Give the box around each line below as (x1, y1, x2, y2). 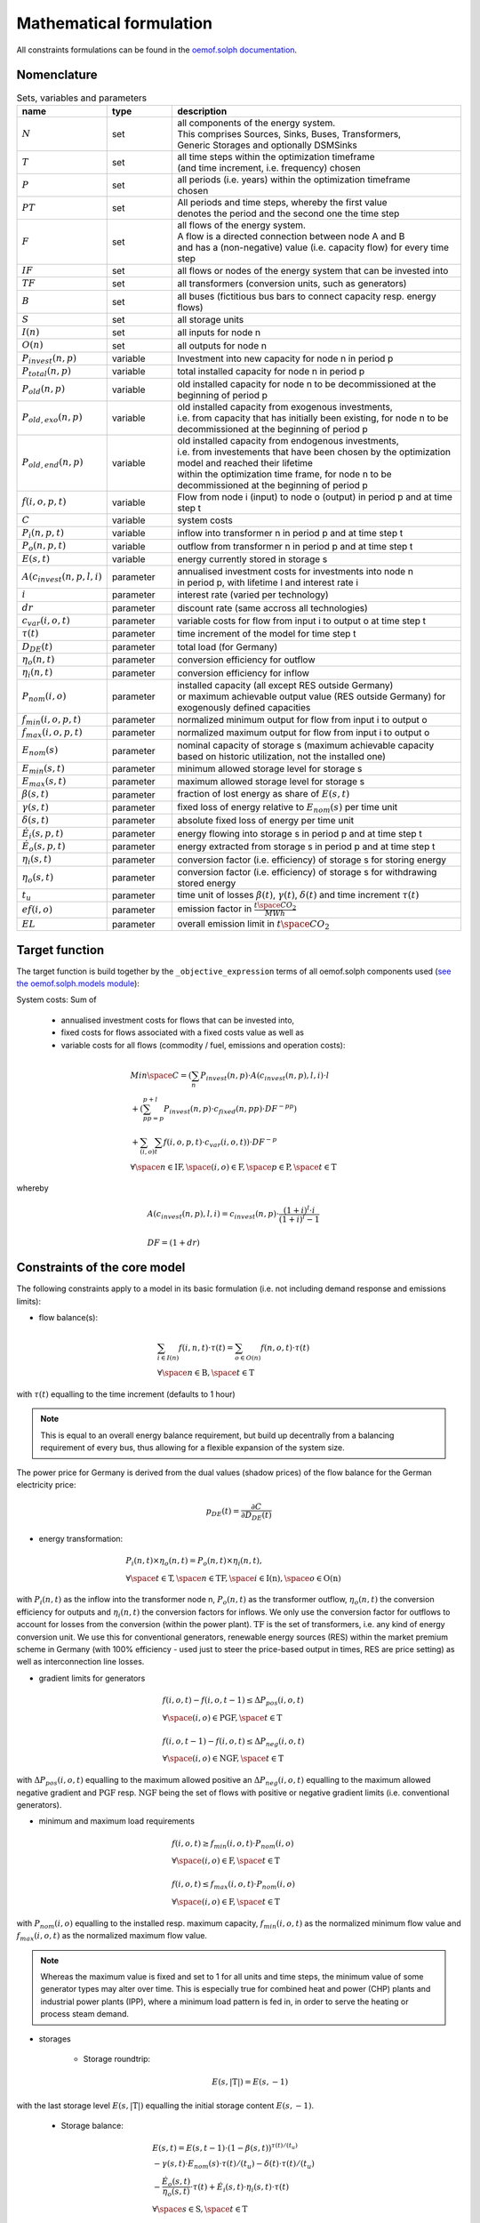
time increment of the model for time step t (177, 628, 356, 640)
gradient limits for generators (38, 1673, 146, 1683)
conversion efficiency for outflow (177, 654, 316, 666)
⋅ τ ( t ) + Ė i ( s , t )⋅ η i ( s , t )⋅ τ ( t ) (189, 2181, 289, 2194)
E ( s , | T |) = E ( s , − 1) (212, 2077, 289, 2087)
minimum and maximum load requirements (38, 1816, 196, 1826)
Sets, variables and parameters (16, 92, 148, 104)
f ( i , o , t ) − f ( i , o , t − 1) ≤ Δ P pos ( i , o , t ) (162, 1695, 304, 1707)
